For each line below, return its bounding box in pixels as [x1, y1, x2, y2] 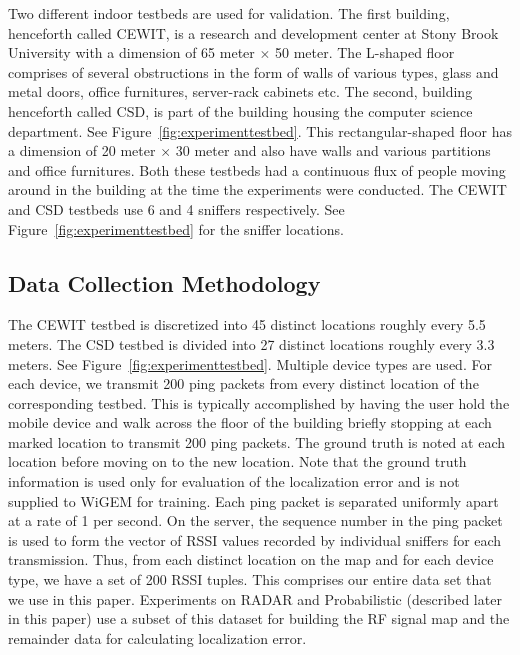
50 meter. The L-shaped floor [275, 42, 455, 63]
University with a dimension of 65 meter [8, 42, 255, 63]
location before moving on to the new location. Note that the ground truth [8, 451, 467, 472]
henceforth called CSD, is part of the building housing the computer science [8, 100, 473, 121]
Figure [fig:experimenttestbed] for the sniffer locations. [8, 218, 344, 239]
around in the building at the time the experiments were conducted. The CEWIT [8, 179, 507, 200]
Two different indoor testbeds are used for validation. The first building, [8, 3, 450, 23]
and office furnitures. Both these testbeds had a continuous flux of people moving [8, 159, 506, 180]
